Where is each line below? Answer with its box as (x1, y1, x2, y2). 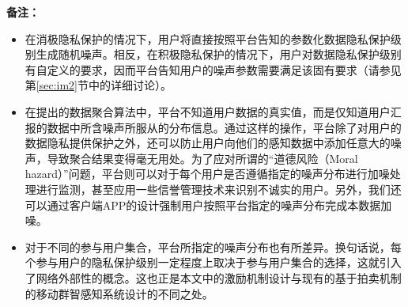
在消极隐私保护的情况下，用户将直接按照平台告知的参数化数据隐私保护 (25, 30, 391, 47)
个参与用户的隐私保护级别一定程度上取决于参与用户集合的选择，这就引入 (25, 254, 402, 271)
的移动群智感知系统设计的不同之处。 (25, 285, 213, 301)
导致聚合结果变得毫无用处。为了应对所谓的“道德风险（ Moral (47, 150, 358, 166)
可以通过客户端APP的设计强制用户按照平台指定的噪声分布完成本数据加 (25, 196, 392, 213)
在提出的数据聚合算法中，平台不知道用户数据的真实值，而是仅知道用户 (25, 103, 391, 119)
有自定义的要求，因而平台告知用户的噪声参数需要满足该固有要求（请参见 (25, 61, 402, 78)
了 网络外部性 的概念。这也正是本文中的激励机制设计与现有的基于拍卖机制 (25, 269, 402, 286)
